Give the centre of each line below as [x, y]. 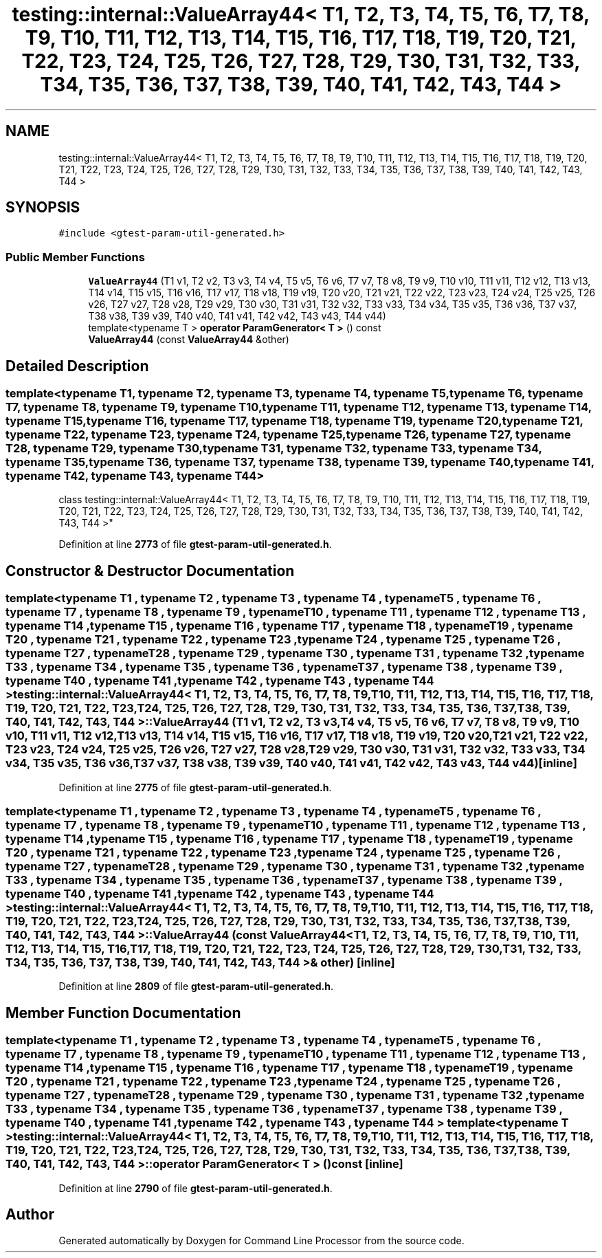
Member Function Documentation [123, 1013]
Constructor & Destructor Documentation [150, 571]
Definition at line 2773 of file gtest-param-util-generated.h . [195, 544]
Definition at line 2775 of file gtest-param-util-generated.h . [195, 787]
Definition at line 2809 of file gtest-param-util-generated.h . [196, 986]
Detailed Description [77, 366]
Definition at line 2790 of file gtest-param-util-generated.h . [196, 1188]
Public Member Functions [75, 257]
